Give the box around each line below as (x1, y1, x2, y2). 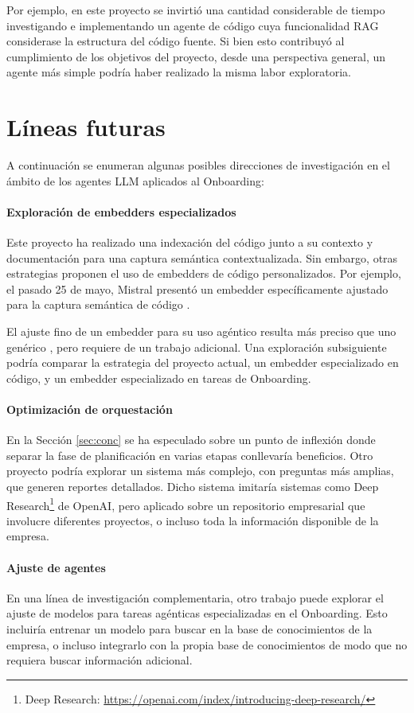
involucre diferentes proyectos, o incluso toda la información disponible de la (6, 512, 379, 528)
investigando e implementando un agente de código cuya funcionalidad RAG (6, 17, 379, 33)
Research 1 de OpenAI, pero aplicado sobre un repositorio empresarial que (6, 494, 365, 513)
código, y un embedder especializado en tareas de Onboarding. (6, 369, 311, 386)
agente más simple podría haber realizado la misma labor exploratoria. (6, 64, 351, 80)
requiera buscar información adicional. (6, 652, 193, 668)
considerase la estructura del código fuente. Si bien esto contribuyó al (6, 33, 345, 49)
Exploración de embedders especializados (6, 203, 236, 220)
